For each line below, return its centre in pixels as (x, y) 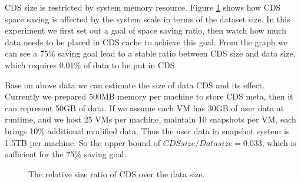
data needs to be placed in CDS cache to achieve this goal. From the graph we (146, 42)
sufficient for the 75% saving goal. (66, 154)
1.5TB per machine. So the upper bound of (82, 142)
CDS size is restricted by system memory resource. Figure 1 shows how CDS (143, 7)
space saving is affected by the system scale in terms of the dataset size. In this (148, 19)
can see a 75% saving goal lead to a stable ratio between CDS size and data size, (150, 53)
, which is (279, 142)
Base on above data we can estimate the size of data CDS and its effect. (135, 85)
